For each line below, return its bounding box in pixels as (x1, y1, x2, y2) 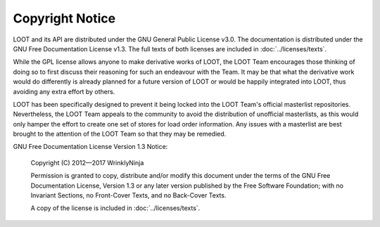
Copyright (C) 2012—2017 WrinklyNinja (30, 158, 144, 167)
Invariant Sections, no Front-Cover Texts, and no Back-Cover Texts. (30, 191, 227, 200)
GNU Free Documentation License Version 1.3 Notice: (13, 143, 168, 151)
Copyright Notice (13, 11, 116, 26)
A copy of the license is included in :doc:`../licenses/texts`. (30, 204, 201, 212)
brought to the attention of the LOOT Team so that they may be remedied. (13, 130, 227, 138)
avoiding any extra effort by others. (13, 87, 115, 96)
